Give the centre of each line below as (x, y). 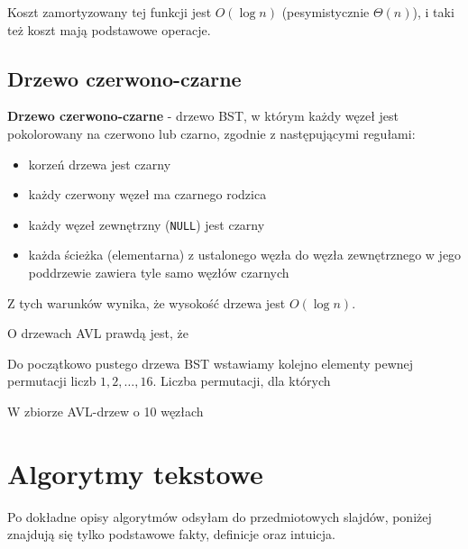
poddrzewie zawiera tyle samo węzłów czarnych (159, 273)
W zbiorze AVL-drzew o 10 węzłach (106, 411)
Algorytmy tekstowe (135, 473)
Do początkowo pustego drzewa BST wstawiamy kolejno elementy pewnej (211, 363)
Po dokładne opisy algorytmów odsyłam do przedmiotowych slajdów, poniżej (220, 516)
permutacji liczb (52, 381)
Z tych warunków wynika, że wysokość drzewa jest (147, 302)
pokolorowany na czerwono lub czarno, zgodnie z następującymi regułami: (211, 133)
